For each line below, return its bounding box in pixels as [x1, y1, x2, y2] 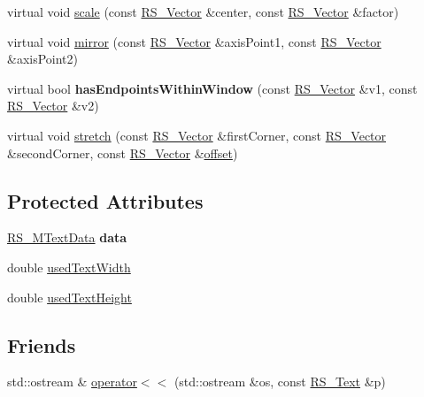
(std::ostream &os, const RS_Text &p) [173, 372, 386, 391]
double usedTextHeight [7, 287, 132, 306]
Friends [7, 331, 76, 358]
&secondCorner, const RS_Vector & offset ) [7, 143, 238, 162]
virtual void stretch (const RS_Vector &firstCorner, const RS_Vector [7, 126, 387, 144]
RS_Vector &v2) [7, 96, 99, 115]
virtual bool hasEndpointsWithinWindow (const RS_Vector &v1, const [7, 79, 418, 97]
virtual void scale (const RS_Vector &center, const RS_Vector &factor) [7, 3, 399, 20]
